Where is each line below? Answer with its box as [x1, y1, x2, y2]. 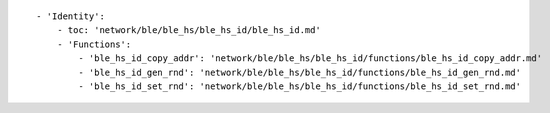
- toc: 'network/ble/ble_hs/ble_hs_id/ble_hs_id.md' [56, 25, 322, 36]
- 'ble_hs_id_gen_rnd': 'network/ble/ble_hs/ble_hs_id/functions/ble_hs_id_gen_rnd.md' [78, 66, 522, 78]
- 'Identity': [36, 11, 105, 22]
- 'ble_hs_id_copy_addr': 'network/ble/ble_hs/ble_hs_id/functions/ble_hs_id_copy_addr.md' [78, 53, 543, 64]
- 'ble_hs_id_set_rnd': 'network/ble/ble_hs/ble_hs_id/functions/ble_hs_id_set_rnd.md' [78, 80, 522, 92]
